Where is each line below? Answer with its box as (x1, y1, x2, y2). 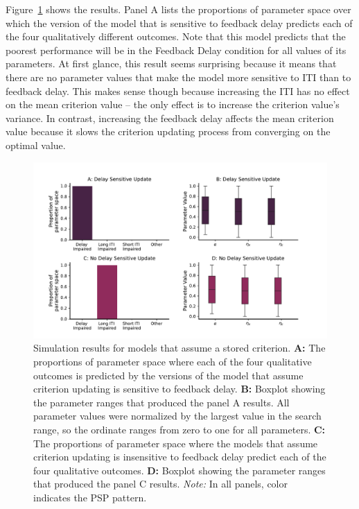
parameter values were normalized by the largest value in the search (33, 408, 322, 423)
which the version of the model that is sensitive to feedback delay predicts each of (6, 15, 353, 30)
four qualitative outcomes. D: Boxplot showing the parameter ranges (33, 463, 326, 477)
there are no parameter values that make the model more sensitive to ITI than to (6, 69, 351, 84)
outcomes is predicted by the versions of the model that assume (33, 368, 304, 382)
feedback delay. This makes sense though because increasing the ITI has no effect (6, 83, 350, 98)
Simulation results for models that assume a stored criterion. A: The (33, 340, 326, 355)
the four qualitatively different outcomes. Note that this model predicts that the (6, 29, 346, 44)
